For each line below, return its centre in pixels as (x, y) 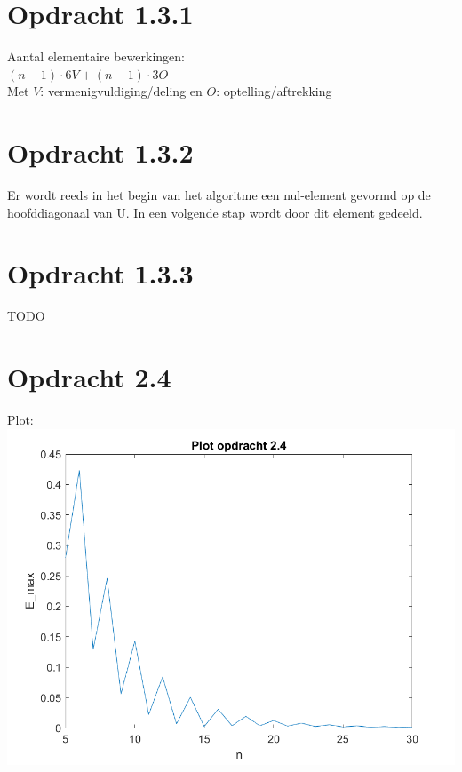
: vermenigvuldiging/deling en (121, 91)
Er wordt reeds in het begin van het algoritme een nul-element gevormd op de (219, 195)
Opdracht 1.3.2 (100, 152)
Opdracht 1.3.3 (100, 273)
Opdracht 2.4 (89, 377)
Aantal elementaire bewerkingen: (96, 56)
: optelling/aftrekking (274, 91)
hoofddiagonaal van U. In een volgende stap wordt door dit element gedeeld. (215, 212)
